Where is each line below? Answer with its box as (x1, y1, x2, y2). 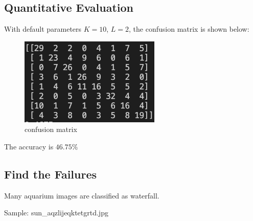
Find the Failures (4, 166, 97, 182)
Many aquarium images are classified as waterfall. (4, 190, 159, 201)
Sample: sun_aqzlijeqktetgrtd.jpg (4, 207, 108, 218)
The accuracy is (4, 141, 54, 151)
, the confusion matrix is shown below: (129, 24, 249, 34)
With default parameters (4, 24, 82, 34)
